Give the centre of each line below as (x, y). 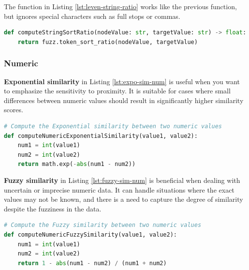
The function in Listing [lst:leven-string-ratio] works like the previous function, (120, 6)
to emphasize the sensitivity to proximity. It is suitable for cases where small (117, 91)
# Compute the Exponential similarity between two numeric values (113, 126)
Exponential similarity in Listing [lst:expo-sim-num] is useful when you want (122, 81)
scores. (14, 110)
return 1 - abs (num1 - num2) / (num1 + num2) (92, 263)
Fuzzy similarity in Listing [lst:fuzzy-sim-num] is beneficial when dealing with (122, 180)
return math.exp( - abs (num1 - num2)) (77, 164)
